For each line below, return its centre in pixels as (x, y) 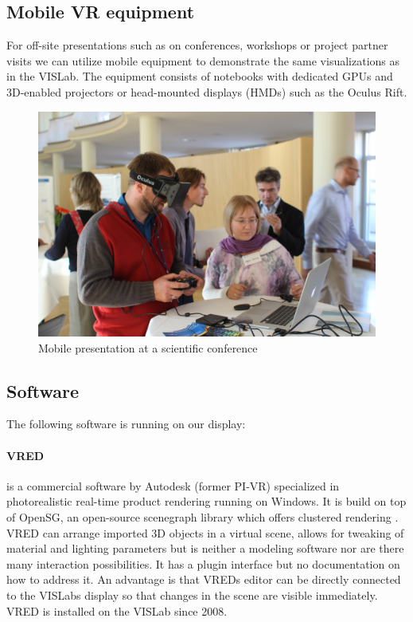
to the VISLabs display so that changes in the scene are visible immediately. (192, 594)
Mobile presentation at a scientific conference (148, 347)
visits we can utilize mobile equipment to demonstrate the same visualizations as (203, 60)
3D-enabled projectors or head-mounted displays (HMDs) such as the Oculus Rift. (207, 91)
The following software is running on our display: (126, 424)
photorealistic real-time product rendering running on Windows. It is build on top (206, 501)
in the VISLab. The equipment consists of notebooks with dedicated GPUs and (200, 76)
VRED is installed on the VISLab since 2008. (117, 610)
